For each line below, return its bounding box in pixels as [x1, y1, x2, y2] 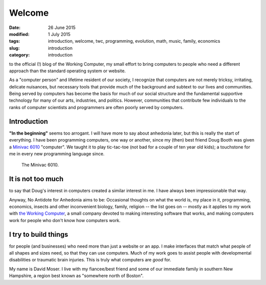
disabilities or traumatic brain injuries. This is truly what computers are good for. [9, 257, 171, 263]
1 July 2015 [48, 31, 71, 37]
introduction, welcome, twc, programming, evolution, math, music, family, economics [48, 38, 220, 44]
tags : [9, 38, 20, 44]
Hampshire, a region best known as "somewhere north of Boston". [9, 273, 144, 279]
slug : [9, 45, 20, 51]
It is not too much [9, 175, 64, 183]
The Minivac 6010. [21, 162, 59, 168]
